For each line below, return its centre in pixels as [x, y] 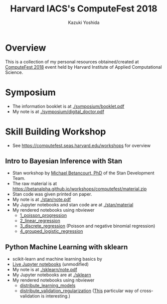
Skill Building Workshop [56, 131]
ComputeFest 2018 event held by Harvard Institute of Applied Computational [83, 67]
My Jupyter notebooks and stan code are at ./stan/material [73, 205]
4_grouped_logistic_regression [51, 231]
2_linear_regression [40, 221]
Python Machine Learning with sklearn [67, 247]
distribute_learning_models [48, 286]
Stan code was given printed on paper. [52, 194]
